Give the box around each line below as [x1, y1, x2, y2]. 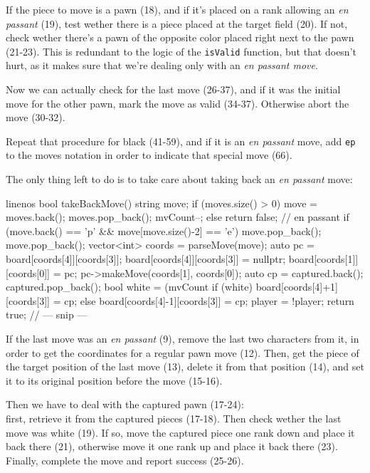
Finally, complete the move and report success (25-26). [6, 452, 244, 467]
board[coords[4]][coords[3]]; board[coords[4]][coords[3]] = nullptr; [6, 251, 286, 266]
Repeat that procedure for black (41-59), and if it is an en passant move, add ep [6, 133, 356, 148]
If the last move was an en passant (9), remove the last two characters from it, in [6, 331, 359, 345]
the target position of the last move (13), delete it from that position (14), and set [6, 359, 364, 374]
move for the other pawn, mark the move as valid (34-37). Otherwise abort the [6, 95, 349, 110]
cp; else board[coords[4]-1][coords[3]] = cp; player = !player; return [64, 293, 354, 308]
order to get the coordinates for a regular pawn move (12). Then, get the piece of [6, 345, 359, 360]
